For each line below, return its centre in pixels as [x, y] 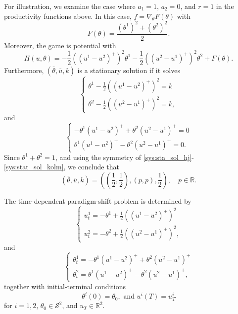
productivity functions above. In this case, [68, 16]
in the [225, 6]
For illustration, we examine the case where [70, 6]
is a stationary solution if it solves [129, 70]
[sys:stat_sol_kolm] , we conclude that [62, 167]
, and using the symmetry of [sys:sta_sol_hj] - [125, 157]
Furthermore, [24, 70]
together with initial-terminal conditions [65, 286]
